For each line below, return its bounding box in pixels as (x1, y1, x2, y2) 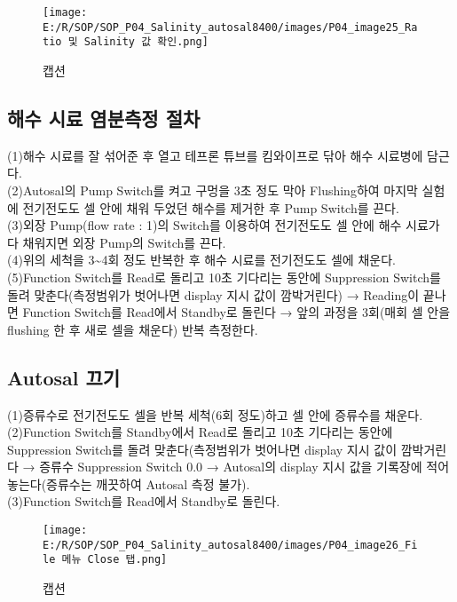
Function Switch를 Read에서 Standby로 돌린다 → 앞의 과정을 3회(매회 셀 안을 (22, 303, 451, 321)
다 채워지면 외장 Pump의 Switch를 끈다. (7, 233, 226, 251)
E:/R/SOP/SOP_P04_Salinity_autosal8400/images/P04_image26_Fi (43, 538, 418, 551)
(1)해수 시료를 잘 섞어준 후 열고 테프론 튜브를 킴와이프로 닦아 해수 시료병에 (7, 146, 423, 164)
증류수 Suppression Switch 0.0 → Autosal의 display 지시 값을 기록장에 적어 (39, 457, 450, 476)
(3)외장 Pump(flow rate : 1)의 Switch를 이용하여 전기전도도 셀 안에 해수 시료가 (7, 216, 440, 234)
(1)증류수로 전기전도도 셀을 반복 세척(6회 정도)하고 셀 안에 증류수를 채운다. (7, 405, 423, 424)
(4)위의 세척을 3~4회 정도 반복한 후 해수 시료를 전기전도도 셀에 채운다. (7, 250, 396, 269)
